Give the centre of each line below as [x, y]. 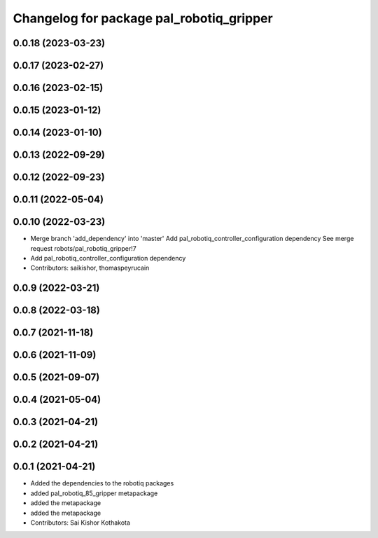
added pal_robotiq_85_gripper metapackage [94, 493]
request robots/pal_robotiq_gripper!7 [83, 248]
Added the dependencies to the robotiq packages [102, 483]
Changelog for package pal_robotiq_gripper [143, 18]
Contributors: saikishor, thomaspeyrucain [90, 268]
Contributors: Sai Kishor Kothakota [80, 523]
